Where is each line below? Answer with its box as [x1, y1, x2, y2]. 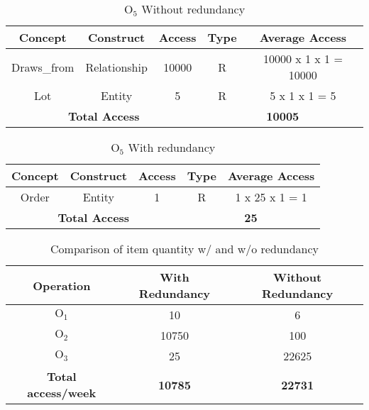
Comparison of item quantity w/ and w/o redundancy [50, 240, 319, 257]
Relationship [85, 58, 148, 75]
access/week [27, 384, 97, 401]
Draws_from [11, 58, 75, 75]
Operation [33, 277, 91, 294]
